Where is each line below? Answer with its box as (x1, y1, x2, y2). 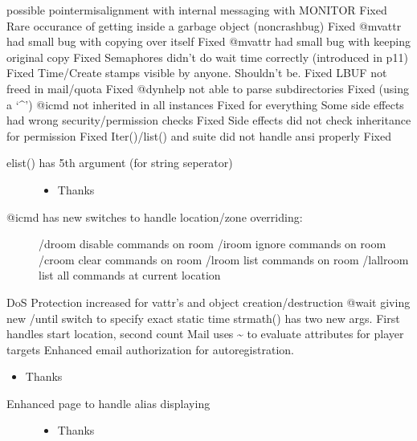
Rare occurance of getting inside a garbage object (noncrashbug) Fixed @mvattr (6, 17, 402, 34)
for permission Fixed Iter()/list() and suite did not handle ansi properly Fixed (6, 127, 391, 144)
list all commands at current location (39, 267, 221, 284)
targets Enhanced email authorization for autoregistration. (6, 341, 294, 357)
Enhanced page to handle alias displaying (6, 394, 211, 411)
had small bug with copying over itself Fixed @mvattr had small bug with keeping (6, 33, 411, 50)
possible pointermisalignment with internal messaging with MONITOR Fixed (6, 2, 387, 18)
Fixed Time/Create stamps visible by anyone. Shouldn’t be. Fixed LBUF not (6, 64, 387, 81)
